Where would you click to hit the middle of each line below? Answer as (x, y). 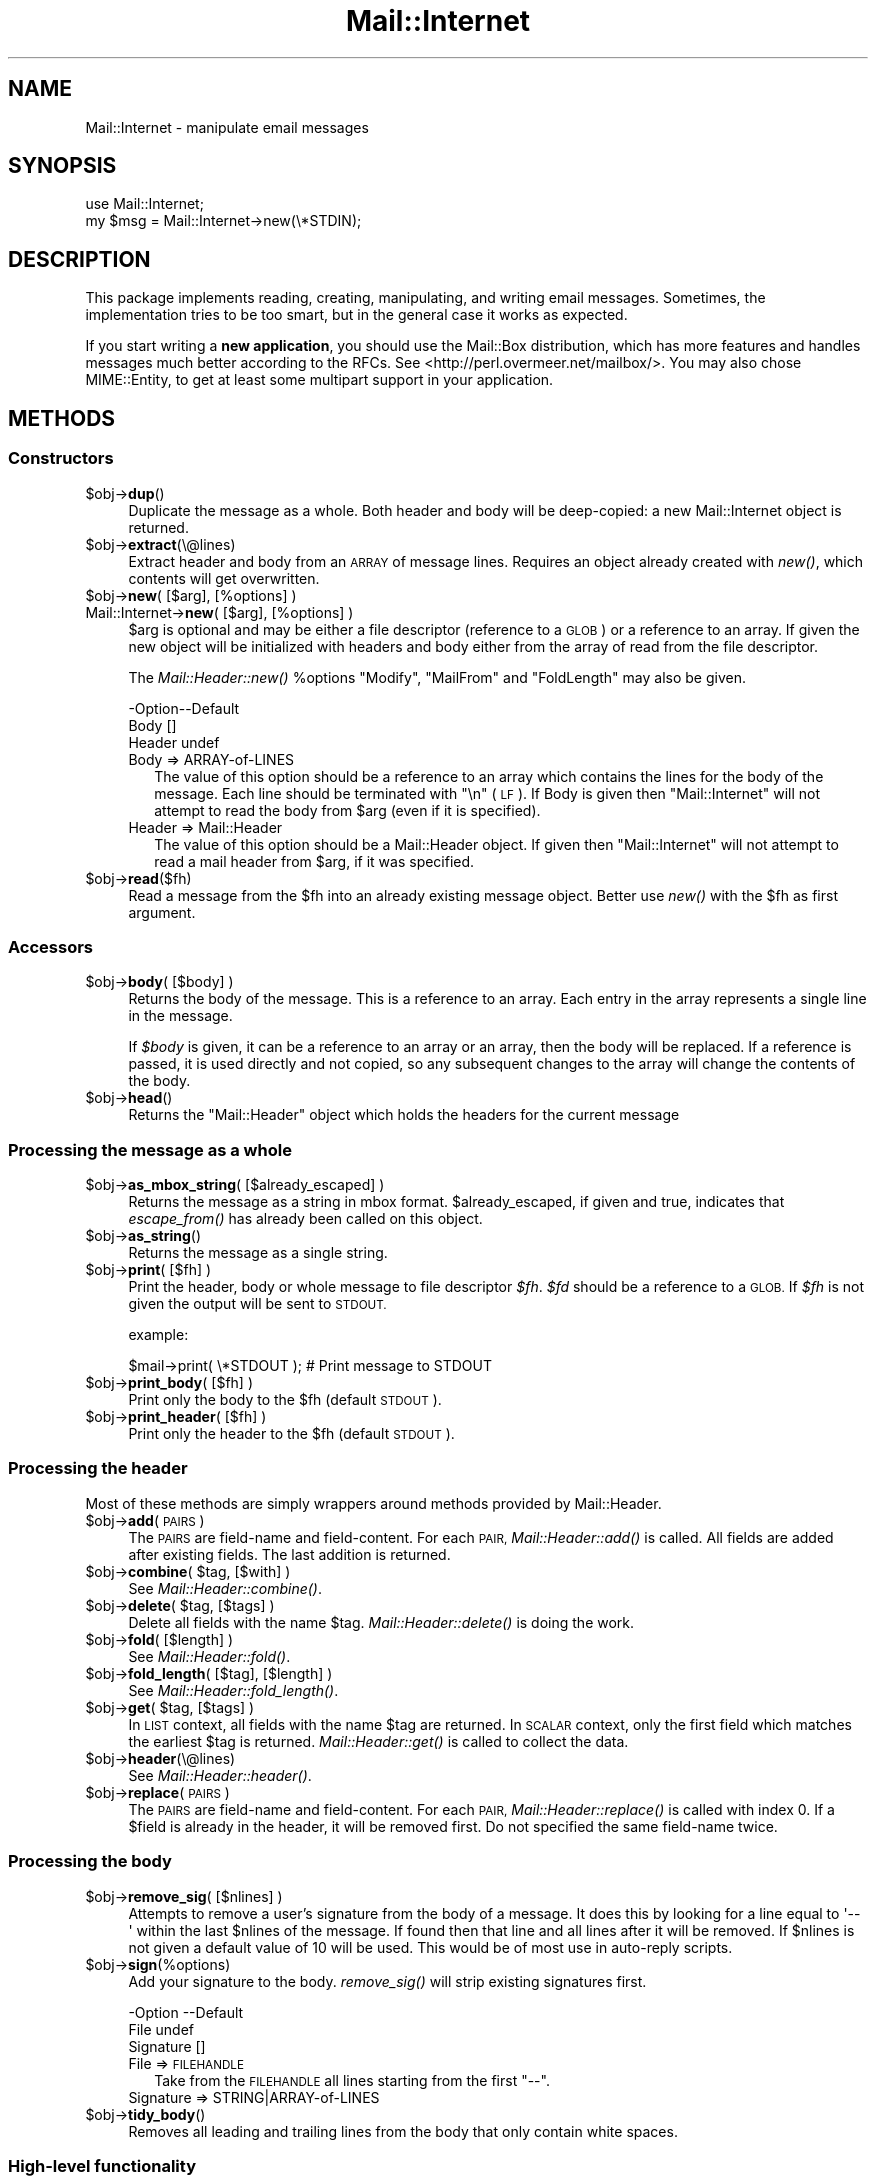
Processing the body (90, 1861)
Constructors (61, 458)
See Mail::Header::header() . (220, 1775)
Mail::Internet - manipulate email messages (227, 127)
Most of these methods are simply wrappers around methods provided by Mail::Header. (373, 1503)
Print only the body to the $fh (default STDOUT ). (285, 1399)
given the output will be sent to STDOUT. (257, 1303)
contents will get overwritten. (224, 578)
